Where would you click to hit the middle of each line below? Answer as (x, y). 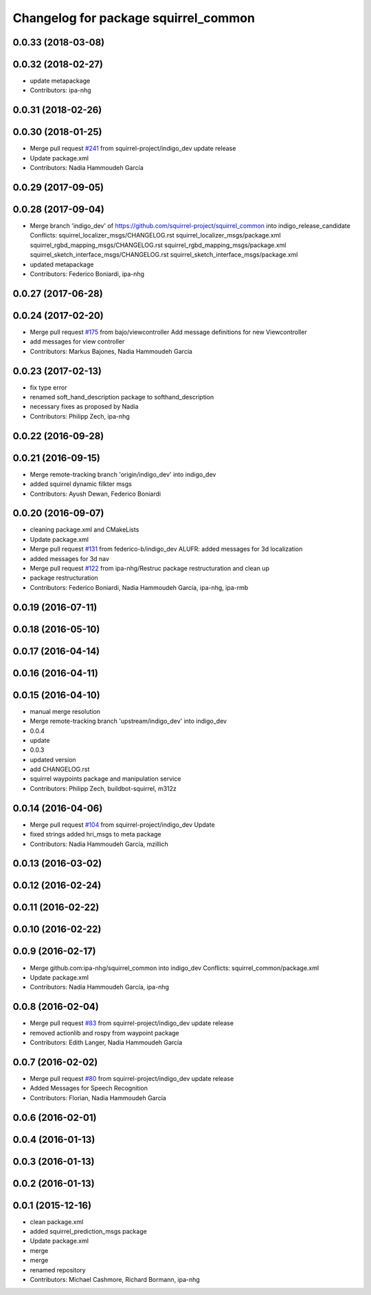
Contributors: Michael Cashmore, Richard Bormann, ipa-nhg (115, 1280)
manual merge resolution (65, 711)
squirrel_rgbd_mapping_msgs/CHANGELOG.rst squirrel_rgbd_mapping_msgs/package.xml (158, 245)
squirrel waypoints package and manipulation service (105, 779)
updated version (53, 759)
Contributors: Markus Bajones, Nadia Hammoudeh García (111, 351)
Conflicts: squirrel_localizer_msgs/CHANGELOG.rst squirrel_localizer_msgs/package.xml (155, 235)
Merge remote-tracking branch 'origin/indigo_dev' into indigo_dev (123, 474)
